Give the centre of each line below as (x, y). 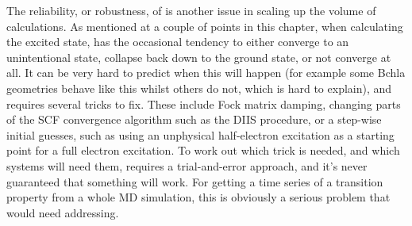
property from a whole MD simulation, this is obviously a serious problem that (198, 197)
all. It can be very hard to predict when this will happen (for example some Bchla (206, 73)
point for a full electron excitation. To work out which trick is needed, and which (203, 150)
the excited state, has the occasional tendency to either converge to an (178, 42)
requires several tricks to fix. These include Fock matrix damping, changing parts (204, 103)
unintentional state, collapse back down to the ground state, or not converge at (199, 57)
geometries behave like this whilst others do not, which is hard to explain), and (199, 88)
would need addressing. (63, 212)
